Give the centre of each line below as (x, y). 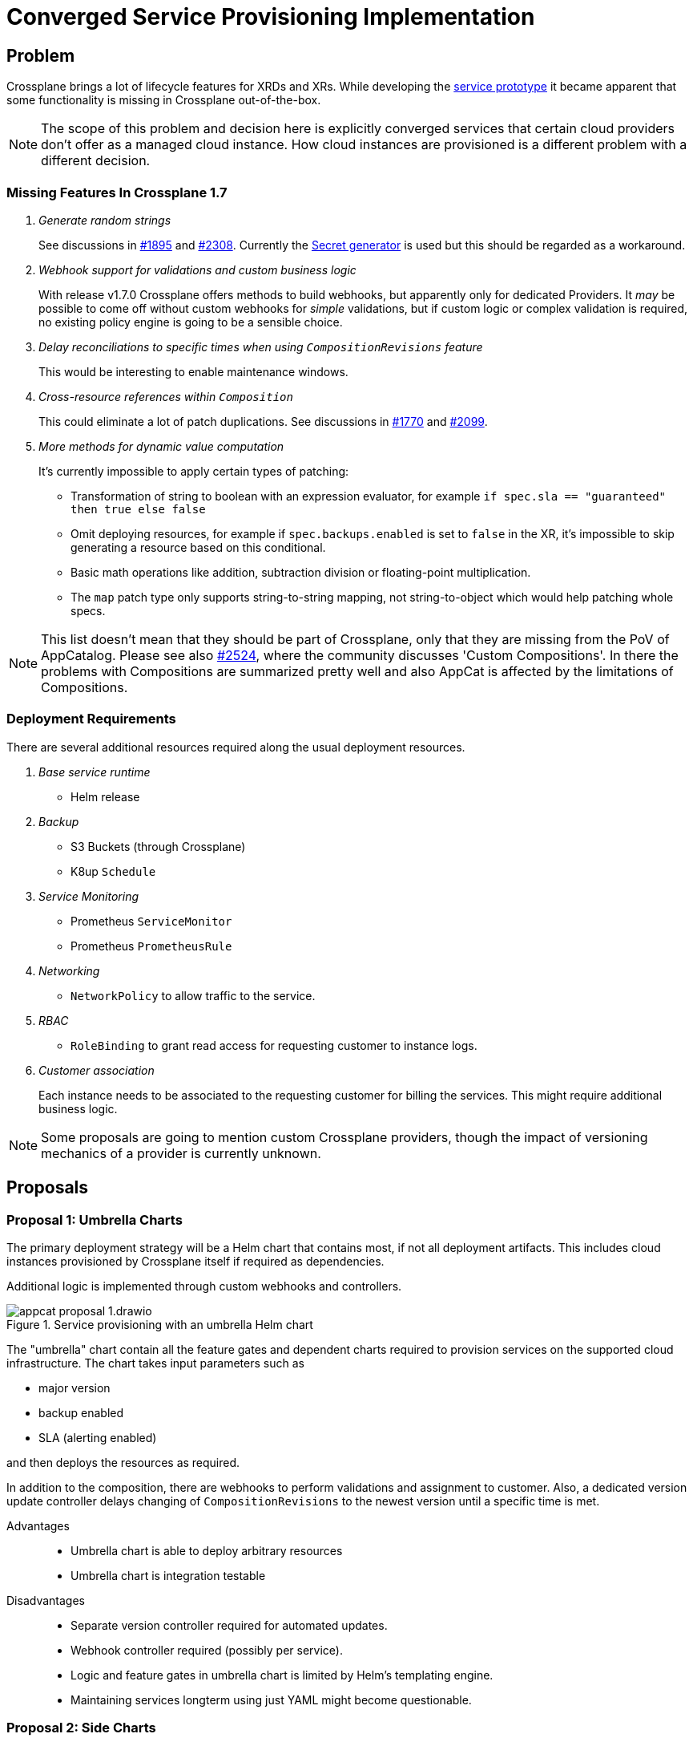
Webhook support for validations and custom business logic (197, 269)
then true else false (138, 509)
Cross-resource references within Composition (166, 396)
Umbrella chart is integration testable (168, 1575)
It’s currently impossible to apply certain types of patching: (194, 471)
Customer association (97, 1070)
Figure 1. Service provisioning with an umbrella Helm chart (160, 1324)
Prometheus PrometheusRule (151, 946)
